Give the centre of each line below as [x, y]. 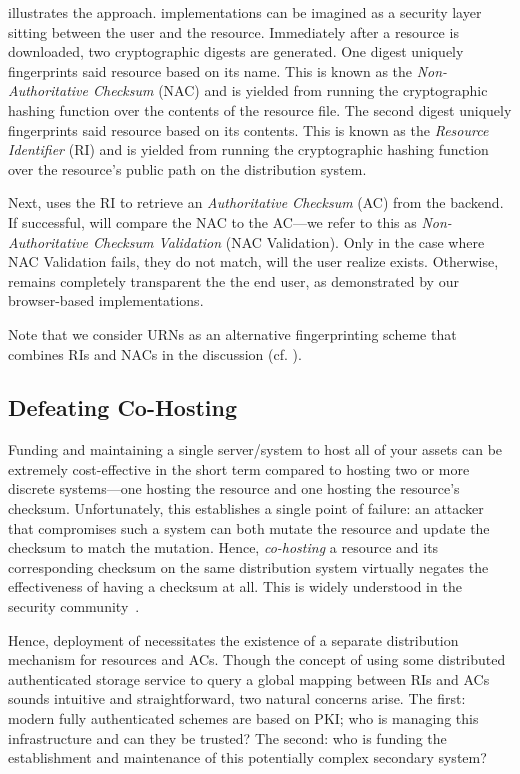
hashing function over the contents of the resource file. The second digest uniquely [260, 109]
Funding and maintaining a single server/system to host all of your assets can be [255, 449]
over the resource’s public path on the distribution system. [187, 168]
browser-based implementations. [106, 300]
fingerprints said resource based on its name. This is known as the [210, 70]
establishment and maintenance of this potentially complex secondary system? [247, 757]
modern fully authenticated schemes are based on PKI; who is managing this [243, 718]
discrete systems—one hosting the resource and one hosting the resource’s [234, 488]
